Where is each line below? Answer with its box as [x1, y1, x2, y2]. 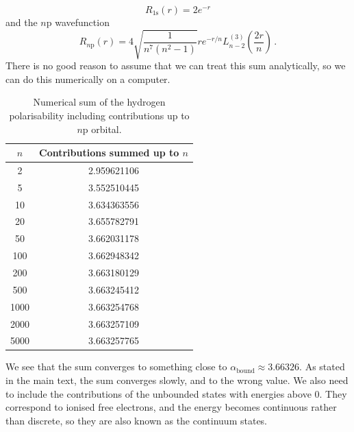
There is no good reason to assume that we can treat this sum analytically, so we [5, 58, 346, 73]
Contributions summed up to [39, 145, 179, 160]
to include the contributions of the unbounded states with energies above [5, 386, 312, 400]
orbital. [91, 121, 122, 136]
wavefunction [55, 15, 110, 29]
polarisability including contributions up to [9, 108, 190, 122]
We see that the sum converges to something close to [5, 359, 227, 374]
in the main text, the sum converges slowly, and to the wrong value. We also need [5, 373, 349, 387]
